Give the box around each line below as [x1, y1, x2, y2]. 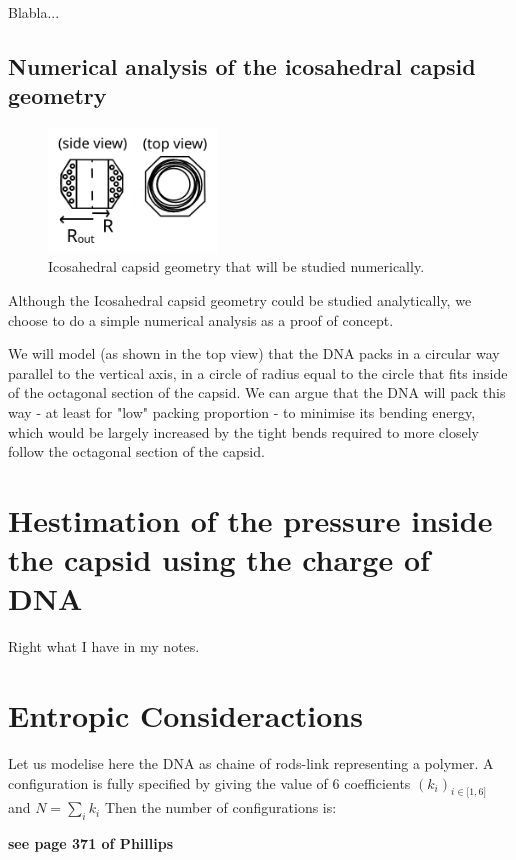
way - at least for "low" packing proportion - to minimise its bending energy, [8, 401, 476, 422]
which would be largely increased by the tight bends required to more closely [8, 421, 479, 442]
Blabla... [8, 2, 60, 22]
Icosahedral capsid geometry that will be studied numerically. [48, 256, 425, 277]
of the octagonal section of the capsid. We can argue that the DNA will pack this [8, 382, 506, 403]
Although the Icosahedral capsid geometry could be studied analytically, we [8, 290, 472, 311]
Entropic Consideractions [8, 695, 363, 736]
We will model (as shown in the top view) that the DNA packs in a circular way [8, 343, 500, 364]
